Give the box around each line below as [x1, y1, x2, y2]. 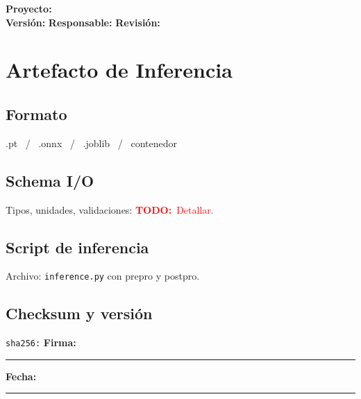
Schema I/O [6, 169, 94, 191]
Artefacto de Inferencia [6, 56, 233, 84]
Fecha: [6, 368, 37, 383]
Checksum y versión [6, 303, 153, 324]
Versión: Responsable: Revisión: [6, 15, 160, 29]
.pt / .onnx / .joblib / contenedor [6, 135, 177, 150]
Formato [6, 103, 67, 124]
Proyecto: [6, 1, 52, 15]
